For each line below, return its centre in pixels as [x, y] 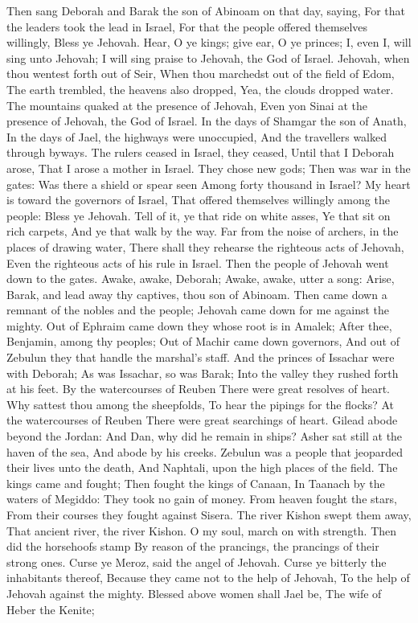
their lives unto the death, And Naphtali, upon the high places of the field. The [202, 467]
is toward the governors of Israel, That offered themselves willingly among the [198, 200]
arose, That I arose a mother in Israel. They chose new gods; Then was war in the [209, 168]
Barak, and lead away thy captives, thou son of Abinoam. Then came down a [197, 294]
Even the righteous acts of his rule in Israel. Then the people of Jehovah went [198, 262]
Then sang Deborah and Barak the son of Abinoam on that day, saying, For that [206, 10]
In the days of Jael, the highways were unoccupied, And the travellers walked [197, 136]
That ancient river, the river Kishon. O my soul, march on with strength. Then [202, 530]
